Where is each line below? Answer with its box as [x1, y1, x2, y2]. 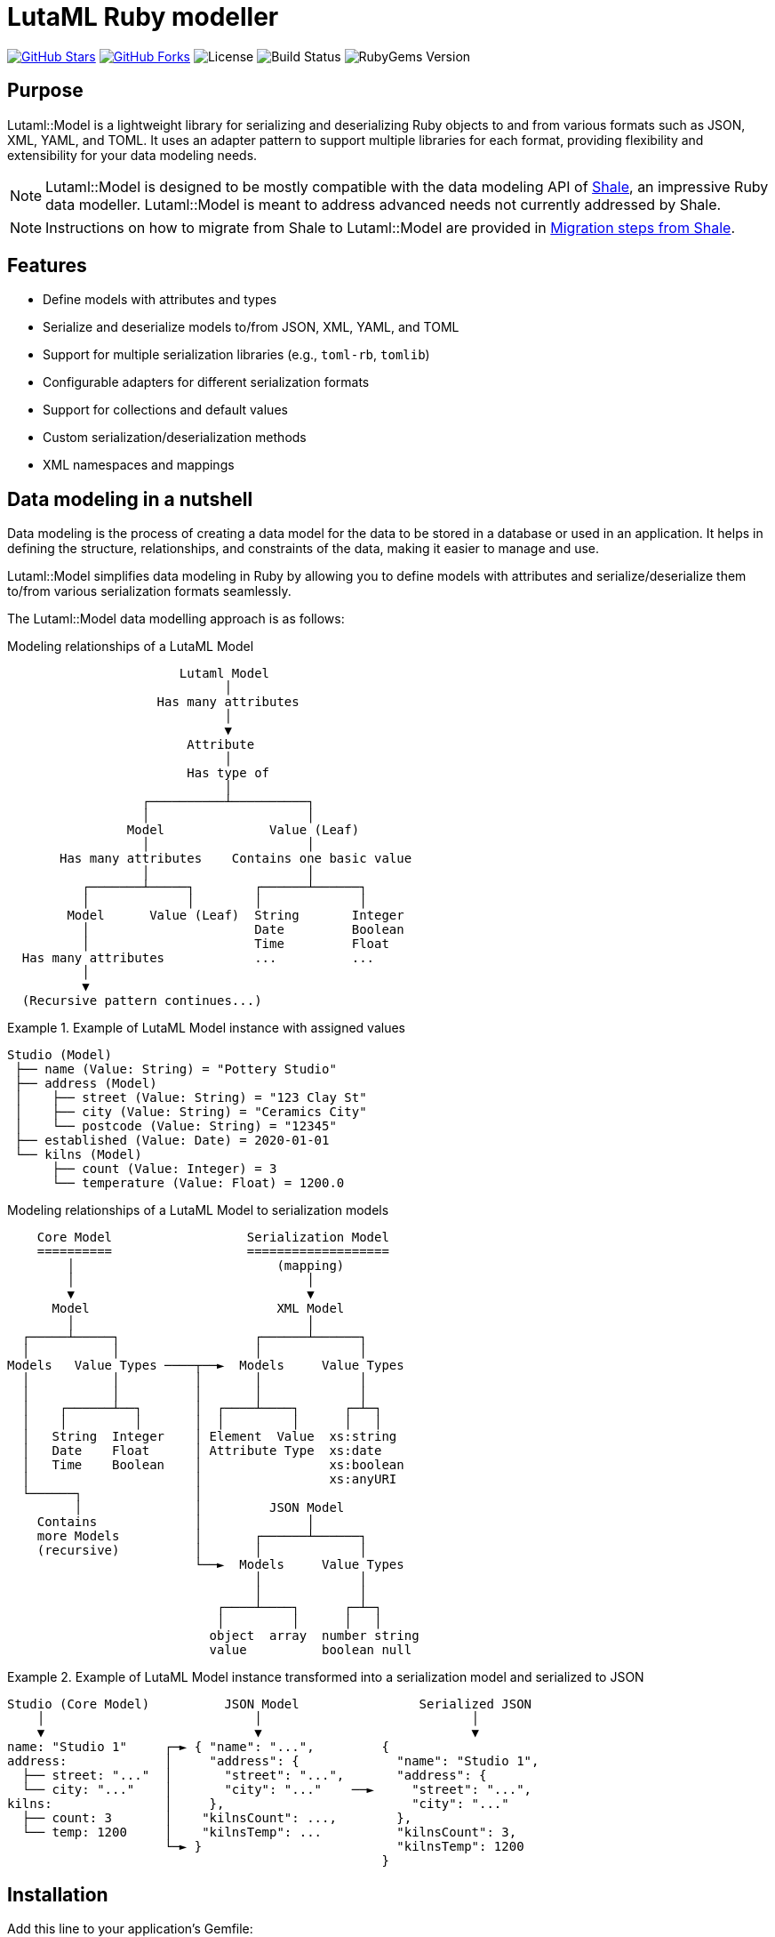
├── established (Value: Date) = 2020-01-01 [14, 1133, 330, 1148]
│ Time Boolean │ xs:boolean [21, 1458, 404, 1473]
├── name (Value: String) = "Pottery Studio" [14, 1062, 337, 1077]
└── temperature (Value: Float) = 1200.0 [52, 1176, 345, 1191]
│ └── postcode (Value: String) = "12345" [14, 1119, 337, 1134]
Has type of [187, 766, 270, 781]
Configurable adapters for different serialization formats [43, 374, 370, 390]
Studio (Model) [7, 1048, 113, 1063]
